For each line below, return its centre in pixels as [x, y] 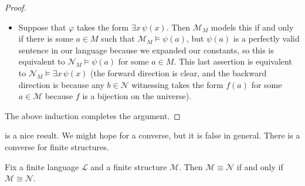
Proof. [16, 7]
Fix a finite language [42, 166]
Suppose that [42, 27]
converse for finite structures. [57, 146]
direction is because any [61, 84]
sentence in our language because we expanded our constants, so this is [146, 50]
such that [118, 38]
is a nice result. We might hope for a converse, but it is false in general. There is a [152, 135]
